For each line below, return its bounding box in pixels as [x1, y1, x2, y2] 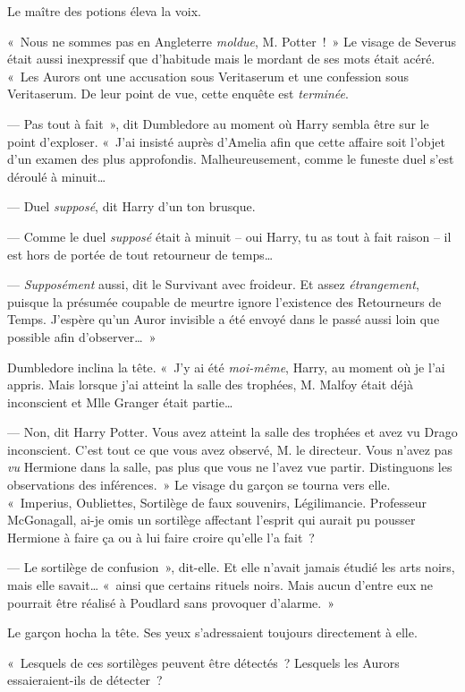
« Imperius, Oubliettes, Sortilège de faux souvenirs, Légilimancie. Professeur [7, 492, 427, 511]
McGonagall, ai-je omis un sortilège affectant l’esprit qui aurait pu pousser [7, 510, 416, 529]
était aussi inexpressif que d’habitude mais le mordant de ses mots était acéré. [7, 49, 435, 68]
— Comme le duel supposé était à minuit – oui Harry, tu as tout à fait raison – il [7, 226, 452, 245]
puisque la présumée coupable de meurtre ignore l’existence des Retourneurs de [7, 292, 442, 311]
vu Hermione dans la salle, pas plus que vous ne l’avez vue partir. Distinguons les [7, 457, 452, 476]
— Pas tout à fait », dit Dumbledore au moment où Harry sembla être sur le [7, 114, 429, 132]
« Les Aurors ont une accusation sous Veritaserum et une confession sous [7, 66, 410, 85]
